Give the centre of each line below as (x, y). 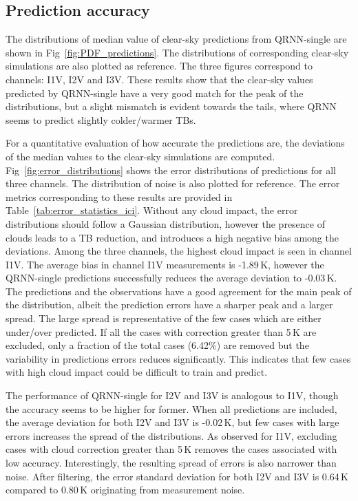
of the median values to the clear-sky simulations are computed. (140, 156)
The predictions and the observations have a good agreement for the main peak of (179, 291)
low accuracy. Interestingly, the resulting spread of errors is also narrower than (171, 463)
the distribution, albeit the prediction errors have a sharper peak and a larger (169, 305)
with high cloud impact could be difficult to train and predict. (137, 372)
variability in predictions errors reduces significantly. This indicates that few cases (178, 358)
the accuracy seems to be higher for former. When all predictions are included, (171, 408)
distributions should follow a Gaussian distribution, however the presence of (166, 223)
